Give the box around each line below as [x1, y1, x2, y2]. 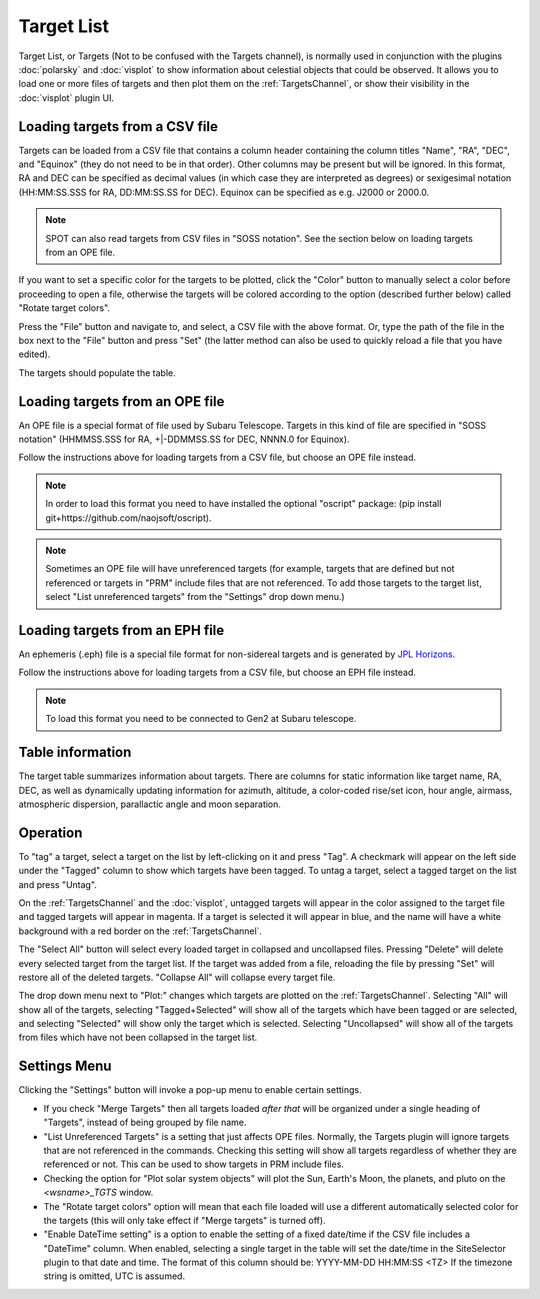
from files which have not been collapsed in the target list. [18, 1031, 258, 1044]
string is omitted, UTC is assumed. [43, 1270, 185, 1282]
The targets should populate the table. [18, 366, 176, 379]
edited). [18, 348, 51, 360]
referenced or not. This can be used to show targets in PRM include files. [43, 1158, 345, 1170]
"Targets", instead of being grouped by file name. [43, 1116, 247, 1129]
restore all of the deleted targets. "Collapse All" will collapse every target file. [18, 971, 336, 983]
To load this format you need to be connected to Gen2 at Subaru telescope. [45, 713, 357, 725]
